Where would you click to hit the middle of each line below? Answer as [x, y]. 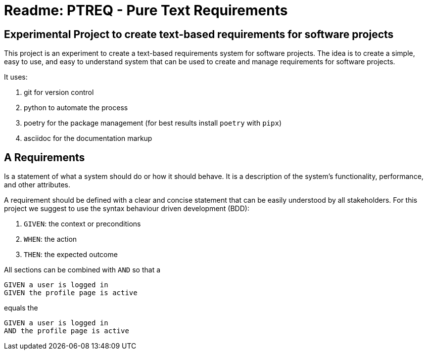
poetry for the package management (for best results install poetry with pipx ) [153, 123]
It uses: [16, 77]
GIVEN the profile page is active [71, 293]
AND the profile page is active [67, 331]
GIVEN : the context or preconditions [82, 224]
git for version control [59, 92]
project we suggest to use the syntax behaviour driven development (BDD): [127, 209]
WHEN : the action [50, 239]
